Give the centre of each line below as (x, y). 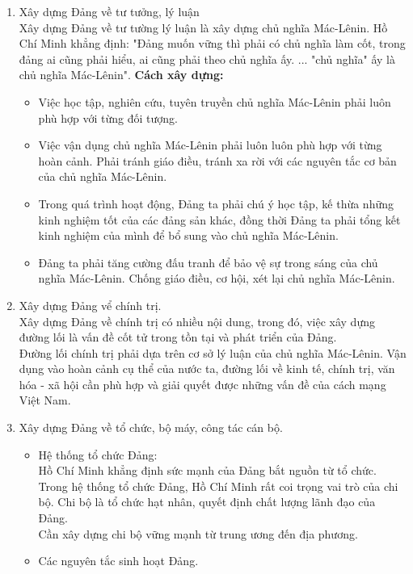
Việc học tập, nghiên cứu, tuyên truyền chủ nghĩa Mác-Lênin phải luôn (215, 101)
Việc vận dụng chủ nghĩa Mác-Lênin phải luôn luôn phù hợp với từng (210, 145)
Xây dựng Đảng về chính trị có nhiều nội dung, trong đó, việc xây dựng (197, 321)
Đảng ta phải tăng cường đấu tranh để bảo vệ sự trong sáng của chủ (208, 262)
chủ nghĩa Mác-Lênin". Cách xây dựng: (121, 75)
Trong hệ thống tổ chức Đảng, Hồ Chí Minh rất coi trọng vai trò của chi (218, 486)
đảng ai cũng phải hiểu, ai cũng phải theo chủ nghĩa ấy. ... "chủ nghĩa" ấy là (207, 59)
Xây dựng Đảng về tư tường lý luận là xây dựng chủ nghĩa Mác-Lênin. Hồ (203, 27)
